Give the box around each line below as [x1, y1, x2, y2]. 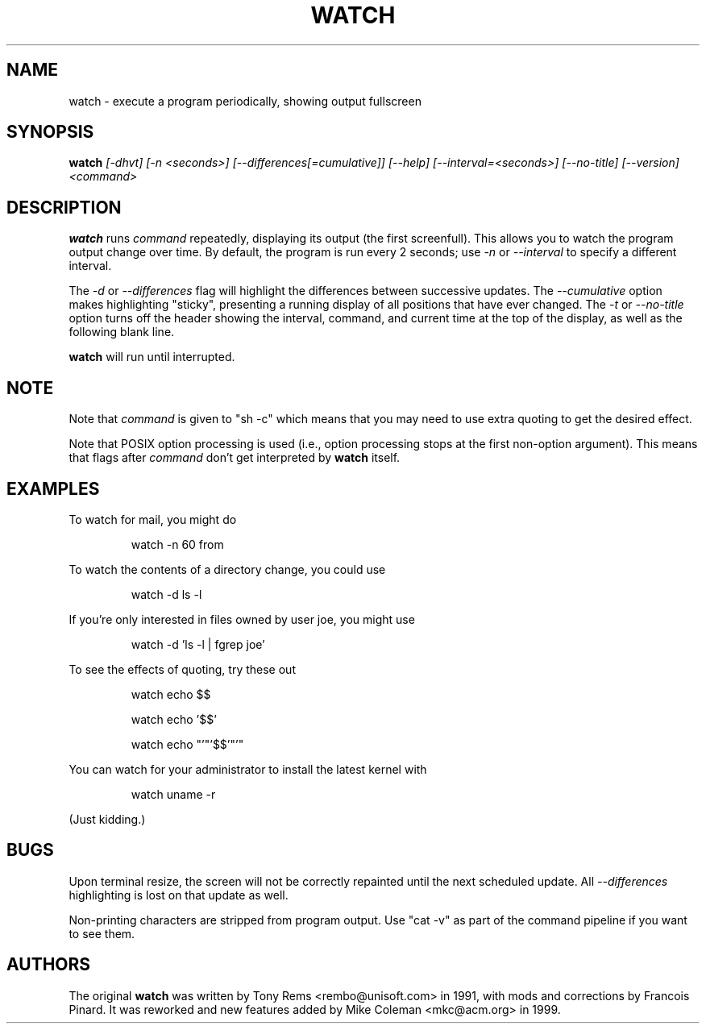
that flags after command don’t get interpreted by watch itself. [69, 451, 401, 465]
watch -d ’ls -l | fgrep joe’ [131, 637, 265, 651]
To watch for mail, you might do [69, 512, 237, 526]
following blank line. [69, 325, 175, 339]
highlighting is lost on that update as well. [69, 887, 289, 902]
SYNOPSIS [6, 122, 94, 143]
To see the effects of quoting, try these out [69, 662, 296, 676]
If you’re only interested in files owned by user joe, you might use [69, 612, 415, 626]
